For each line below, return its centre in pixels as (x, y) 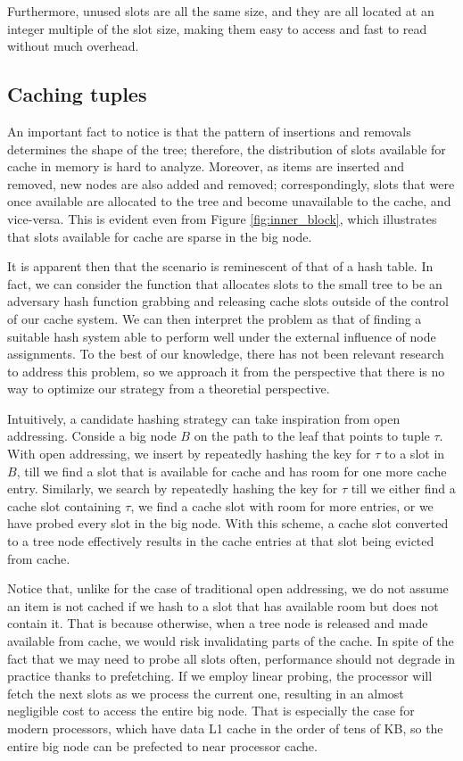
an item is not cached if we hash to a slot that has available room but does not (223, 605)
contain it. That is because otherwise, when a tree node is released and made (218, 623)
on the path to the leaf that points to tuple (312, 436)
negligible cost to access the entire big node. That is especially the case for (211, 711)
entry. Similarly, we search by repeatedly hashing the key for (173, 488)
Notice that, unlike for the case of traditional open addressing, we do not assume (228, 588)
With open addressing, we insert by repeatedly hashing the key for (189, 454)
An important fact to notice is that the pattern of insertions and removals (209, 131)
